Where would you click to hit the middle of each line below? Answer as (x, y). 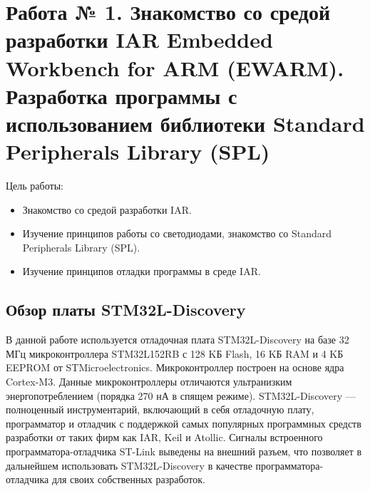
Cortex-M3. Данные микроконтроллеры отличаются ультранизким (149, 382)
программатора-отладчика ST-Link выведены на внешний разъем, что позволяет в (184, 451)
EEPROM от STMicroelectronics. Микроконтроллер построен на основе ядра (175, 367)
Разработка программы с (122, 95)
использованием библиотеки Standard (185, 123)
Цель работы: (35, 186)
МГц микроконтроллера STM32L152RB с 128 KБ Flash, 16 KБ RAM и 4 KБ (175, 353)
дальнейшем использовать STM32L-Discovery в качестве (129, 465)
